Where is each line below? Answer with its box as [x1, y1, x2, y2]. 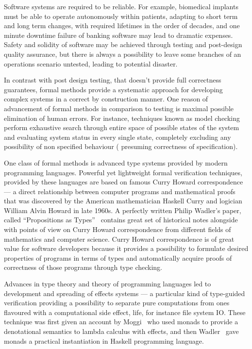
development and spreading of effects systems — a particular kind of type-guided [4, 288, 245, 298]
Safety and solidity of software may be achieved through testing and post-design [4, 39, 242, 50]
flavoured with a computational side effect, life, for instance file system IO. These [4, 307, 246, 317]
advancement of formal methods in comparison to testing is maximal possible [4, 103, 234, 113]
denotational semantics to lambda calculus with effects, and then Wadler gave [4, 326, 239, 336]
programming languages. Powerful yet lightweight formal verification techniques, [4, 167, 242, 177]
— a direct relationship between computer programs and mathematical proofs [4, 186, 235, 196]
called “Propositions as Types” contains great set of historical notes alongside [4, 215, 238, 225]
